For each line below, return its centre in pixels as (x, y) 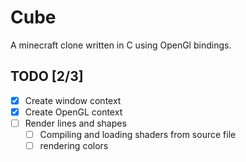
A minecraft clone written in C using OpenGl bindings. (121, 45)
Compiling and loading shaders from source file (138, 134)
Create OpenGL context (73, 112)
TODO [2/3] (47, 76)
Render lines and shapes (75, 123)
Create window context (73, 100)
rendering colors (74, 145)
